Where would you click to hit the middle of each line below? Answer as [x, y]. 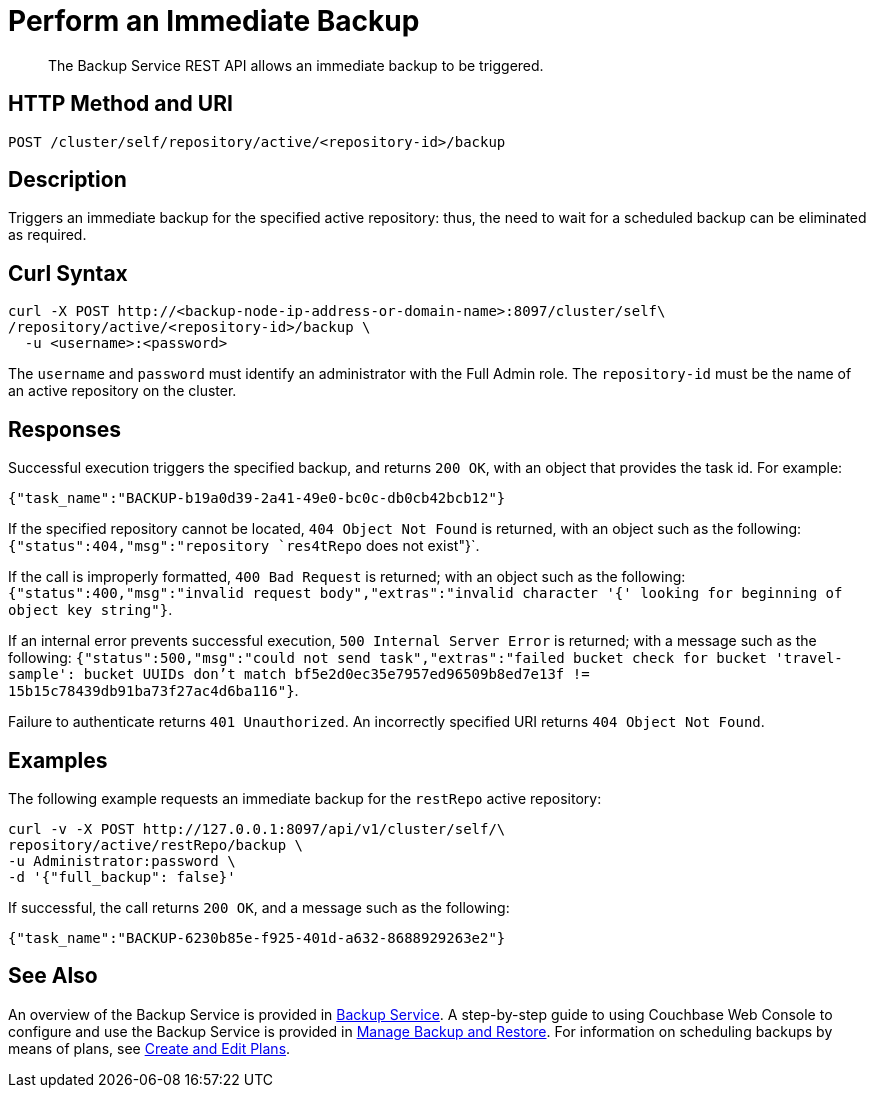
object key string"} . [90, 610]
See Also [53, 976]
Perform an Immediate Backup [214, 21]
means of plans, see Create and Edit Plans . [149, 1048]
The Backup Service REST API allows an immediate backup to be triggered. [296, 65]
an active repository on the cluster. [122, 391]
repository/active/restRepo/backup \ [156, 844]
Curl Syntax [68, 273]
